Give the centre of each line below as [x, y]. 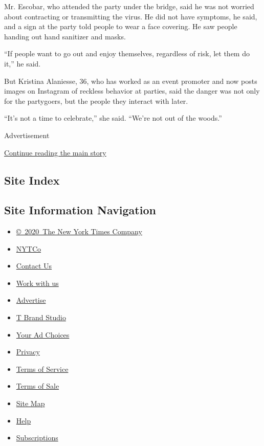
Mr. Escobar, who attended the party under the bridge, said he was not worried [129, 6]
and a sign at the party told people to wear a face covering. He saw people [121, 26]
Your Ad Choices [43, 334]
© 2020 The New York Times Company [79, 231]
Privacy [28, 352]
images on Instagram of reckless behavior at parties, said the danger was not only [132, 91]
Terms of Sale [38, 386]
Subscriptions [37, 438]
